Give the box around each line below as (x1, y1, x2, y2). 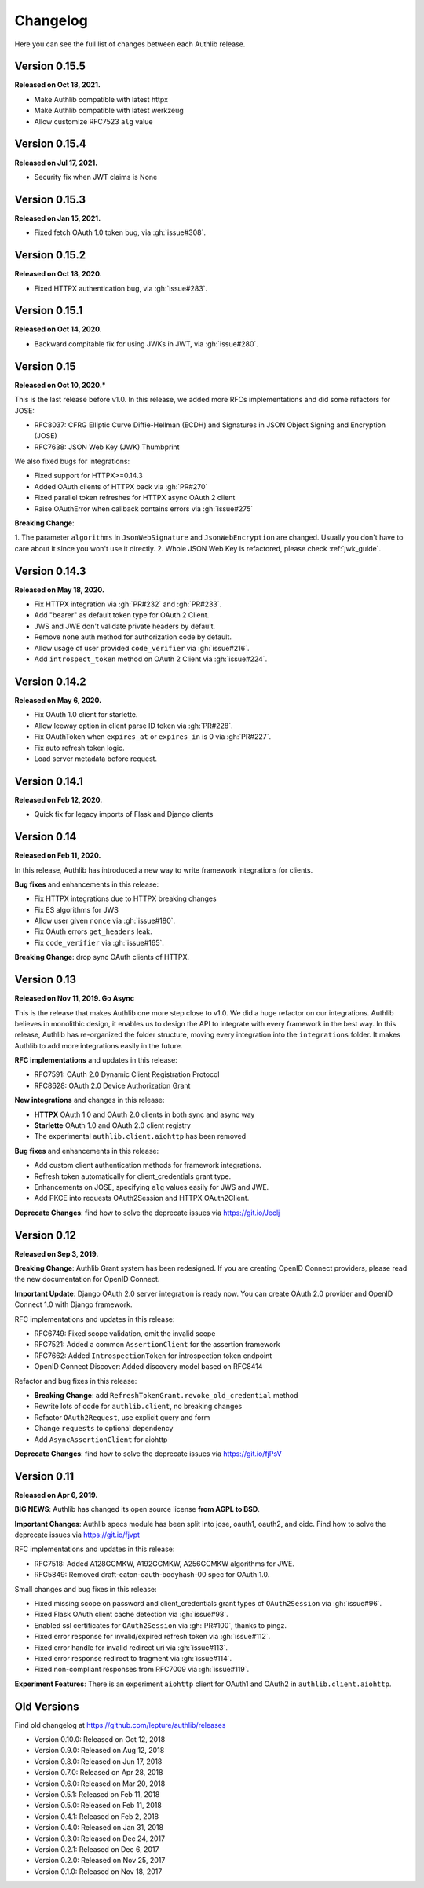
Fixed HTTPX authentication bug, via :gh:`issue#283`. (34, 284, 208, 293)
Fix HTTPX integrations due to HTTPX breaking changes (34, 894, 217, 903)
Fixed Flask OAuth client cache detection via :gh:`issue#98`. (34, 1610, 229, 1619)
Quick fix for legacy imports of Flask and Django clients (34, 810, 214, 819)
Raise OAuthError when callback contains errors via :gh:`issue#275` (34, 503, 254, 514)
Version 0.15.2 (14, 248, 86, 262)
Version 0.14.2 (14, 675, 86, 688)
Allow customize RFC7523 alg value (34, 116, 153, 126)
